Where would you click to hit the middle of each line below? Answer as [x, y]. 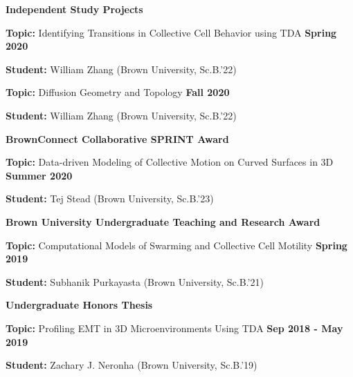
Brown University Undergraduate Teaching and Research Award [163, 221]
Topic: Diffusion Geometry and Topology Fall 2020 [118, 92]
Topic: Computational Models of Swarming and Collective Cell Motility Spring [176, 245]
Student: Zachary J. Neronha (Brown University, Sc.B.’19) [132, 365]
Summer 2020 [39, 175]
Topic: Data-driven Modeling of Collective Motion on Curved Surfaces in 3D [170, 162]
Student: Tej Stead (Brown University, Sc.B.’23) [110, 199]
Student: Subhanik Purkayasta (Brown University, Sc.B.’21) [135, 281]
